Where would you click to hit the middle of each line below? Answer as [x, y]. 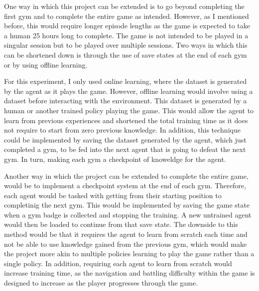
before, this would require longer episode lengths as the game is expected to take [127, 26]
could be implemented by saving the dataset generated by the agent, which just [125, 139]
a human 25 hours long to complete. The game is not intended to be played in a [126, 35]
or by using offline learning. [46, 64]
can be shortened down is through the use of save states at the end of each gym [126, 54]
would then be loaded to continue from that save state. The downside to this [121, 224]
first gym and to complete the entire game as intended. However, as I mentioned [127, 16]
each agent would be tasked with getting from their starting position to [113, 195]
